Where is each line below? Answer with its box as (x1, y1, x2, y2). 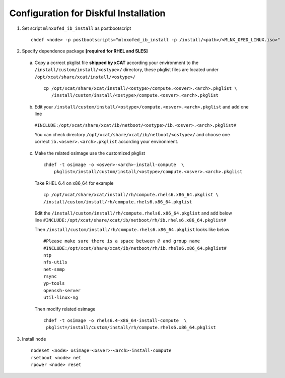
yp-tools (43, 281, 65, 286)
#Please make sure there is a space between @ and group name (43, 238, 200, 244)
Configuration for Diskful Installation (9, 8, 166, 19)
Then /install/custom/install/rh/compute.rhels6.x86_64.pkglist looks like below (34, 226, 230, 232)
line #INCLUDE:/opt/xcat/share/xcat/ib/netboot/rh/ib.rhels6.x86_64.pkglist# (34, 217, 227, 223)
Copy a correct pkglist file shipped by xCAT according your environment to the (34, 60, 199, 66)
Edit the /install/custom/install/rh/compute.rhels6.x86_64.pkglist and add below (34, 210, 233, 216)
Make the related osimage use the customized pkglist (34, 150, 146, 156)
